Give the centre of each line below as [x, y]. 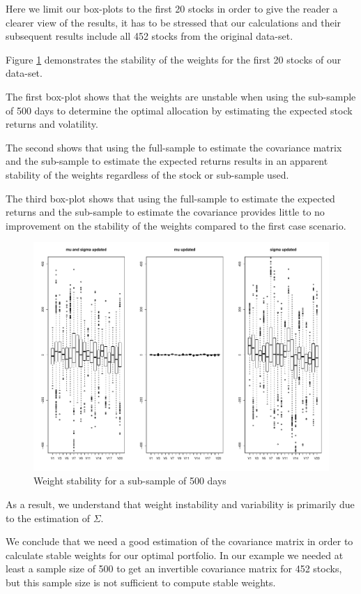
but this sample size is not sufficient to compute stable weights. [141, 582]
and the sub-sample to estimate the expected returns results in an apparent [167, 161]
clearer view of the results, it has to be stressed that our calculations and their [174, 22]
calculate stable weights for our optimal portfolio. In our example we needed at [175, 555]
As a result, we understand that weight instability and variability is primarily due [180, 504]
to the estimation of [48, 518]
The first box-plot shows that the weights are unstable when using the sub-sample [181, 96]
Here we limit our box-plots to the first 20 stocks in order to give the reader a [172, 8]
